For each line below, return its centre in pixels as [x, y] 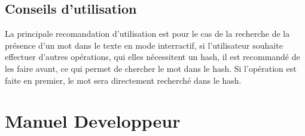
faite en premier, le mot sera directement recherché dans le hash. [123, 80]
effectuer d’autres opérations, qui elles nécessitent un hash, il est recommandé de [152, 57]
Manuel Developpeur [93, 121]
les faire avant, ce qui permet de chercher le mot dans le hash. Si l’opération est [151, 68]
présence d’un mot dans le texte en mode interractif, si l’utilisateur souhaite [144, 45]
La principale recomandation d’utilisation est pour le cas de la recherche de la [147, 34]
